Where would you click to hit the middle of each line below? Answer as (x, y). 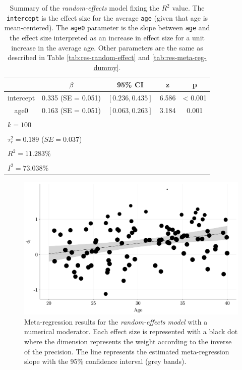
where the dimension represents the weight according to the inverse (128, 341)
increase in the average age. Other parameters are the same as (107, 47)
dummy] (106, 67)
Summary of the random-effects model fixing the (84, 8)
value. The (188, 8)
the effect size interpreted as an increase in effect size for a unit (107, 37)
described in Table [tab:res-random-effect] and (79, 57)
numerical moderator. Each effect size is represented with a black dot (131, 331)
